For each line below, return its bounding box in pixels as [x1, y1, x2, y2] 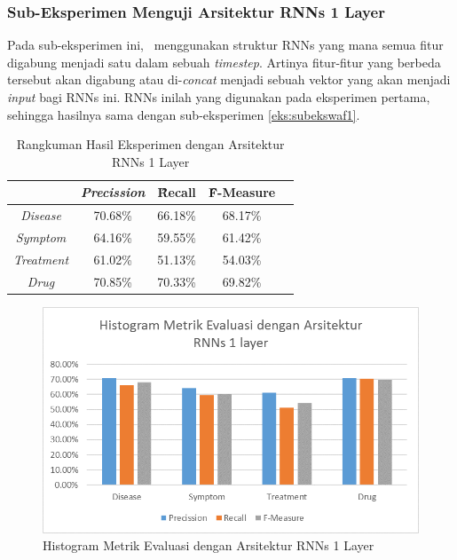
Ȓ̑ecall [157, 183, 196, 201]
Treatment [13, 249, 69, 268]
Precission [81, 183, 146, 201]
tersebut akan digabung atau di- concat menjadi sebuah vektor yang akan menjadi [7, 70, 451, 89]
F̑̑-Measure [208, 183, 276, 201]
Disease [20, 206, 61, 225]
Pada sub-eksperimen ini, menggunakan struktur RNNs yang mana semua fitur [7, 35, 444, 54]
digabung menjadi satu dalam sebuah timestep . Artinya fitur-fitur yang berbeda [7, 52, 441, 71]
